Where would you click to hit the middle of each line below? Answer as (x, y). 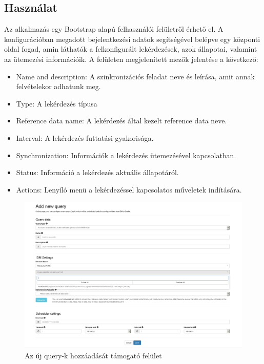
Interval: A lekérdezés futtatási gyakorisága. (85, 137)
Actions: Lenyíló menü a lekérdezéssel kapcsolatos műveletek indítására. (129, 189)
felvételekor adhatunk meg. (58, 86)
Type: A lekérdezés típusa (57, 103)
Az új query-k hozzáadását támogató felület (93, 356)
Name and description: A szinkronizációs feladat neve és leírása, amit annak (136, 76)
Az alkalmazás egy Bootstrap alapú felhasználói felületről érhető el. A (114, 29)
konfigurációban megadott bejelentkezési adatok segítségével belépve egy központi (132, 39)
